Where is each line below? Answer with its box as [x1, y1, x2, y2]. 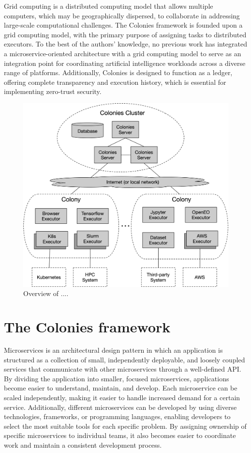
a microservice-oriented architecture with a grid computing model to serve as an [4, 48, 241, 58]
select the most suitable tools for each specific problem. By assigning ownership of [4, 421, 247, 431]
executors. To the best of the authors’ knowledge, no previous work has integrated [4, 39, 248, 49]
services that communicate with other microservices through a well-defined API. [4, 364, 241, 374]
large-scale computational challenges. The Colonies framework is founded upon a [4, 20, 243, 30]
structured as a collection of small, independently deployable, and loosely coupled [4, 354, 245, 364]
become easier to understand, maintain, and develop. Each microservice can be [4, 383, 237, 393]
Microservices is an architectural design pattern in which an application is [4, 345, 223, 355]
